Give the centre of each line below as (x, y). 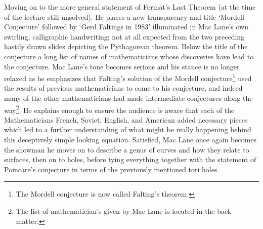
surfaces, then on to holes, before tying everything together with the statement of (130, 159)
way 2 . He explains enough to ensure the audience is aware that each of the (119, 109)
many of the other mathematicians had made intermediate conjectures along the (128, 98)
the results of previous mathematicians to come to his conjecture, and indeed (123, 88)
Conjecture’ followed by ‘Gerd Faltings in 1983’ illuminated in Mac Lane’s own (126, 27)
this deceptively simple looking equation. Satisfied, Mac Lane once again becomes (130, 140)
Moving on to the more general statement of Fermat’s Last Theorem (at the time (130, 7)
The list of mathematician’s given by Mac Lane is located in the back (124, 211)
